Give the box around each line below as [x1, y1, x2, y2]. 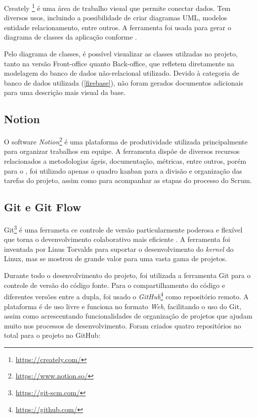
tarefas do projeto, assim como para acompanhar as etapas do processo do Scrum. [4, 175, 252, 186]
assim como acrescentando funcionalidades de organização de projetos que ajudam [4, 311, 253, 321]
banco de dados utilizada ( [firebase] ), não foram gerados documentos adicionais [4, 77, 243, 88]
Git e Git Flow [4, 199, 82, 215]
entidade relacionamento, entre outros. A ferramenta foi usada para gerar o [4, 22, 231, 32]
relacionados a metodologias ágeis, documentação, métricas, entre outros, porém [4, 156, 247, 166]
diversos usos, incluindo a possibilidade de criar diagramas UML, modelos [4, 12, 227, 23]
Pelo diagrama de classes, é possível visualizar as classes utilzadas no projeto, [4, 48, 238, 59]
